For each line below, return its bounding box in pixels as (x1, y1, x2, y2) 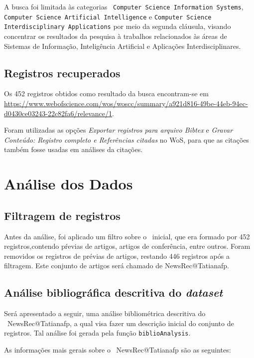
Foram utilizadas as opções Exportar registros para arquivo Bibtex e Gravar (4, 125, 233, 135)
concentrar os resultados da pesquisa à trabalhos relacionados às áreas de (4, 30, 227, 41)
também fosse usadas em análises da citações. (4, 144, 143, 155)
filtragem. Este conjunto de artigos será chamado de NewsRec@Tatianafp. (4, 260, 229, 271)
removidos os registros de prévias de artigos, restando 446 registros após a (4, 250, 230, 261)
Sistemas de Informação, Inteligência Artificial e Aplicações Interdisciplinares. (4, 40, 241, 51)
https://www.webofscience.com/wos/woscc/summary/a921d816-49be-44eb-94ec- (4, 98, 248, 108)
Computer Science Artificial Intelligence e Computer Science (4, 11, 212, 21)
